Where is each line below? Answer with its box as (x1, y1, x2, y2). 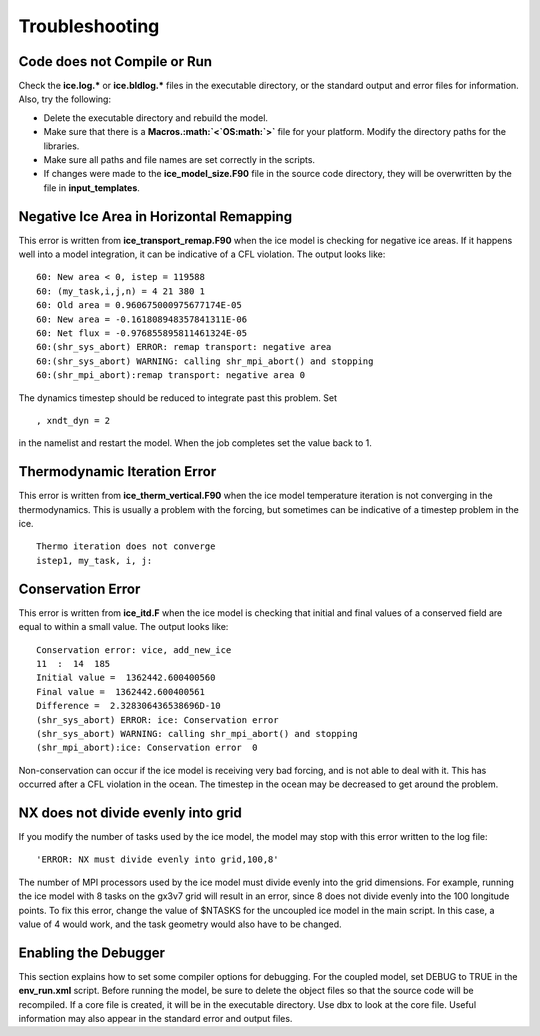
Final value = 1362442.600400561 (36, 686, 205, 697)
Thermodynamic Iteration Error (18, 463, 217, 480)
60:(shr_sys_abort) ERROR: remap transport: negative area (36, 341, 332, 353)
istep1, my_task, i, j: (36, 555, 153, 566)
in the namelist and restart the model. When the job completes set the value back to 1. (18, 437, 372, 449)
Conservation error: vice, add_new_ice (36, 644, 232, 655)
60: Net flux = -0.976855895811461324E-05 (36, 328, 248, 339)
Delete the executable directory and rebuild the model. (43, 111, 269, 124)
